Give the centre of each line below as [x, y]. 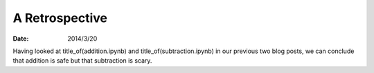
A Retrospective [60, 18]
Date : [21, 39]
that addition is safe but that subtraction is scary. [82, 61]
